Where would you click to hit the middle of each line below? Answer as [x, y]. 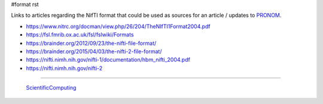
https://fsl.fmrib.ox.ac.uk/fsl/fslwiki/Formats [80, 35]
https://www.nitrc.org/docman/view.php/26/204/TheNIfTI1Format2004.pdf [118, 26]
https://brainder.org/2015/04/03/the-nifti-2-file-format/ [94, 51]
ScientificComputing [51, 88]
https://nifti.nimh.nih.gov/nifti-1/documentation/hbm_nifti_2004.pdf [108, 60]
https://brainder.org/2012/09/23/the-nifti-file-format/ [91, 43]
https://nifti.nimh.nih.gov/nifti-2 [64, 68]
